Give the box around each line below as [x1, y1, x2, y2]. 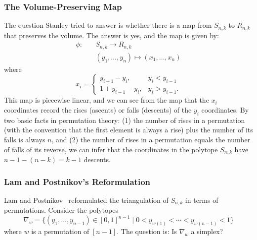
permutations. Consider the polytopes [4, 205, 118, 215]
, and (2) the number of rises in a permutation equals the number [51, 134, 251, 144]
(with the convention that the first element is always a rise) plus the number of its [4, 124, 253, 135]
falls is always [4, 134, 45, 144]
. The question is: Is [117, 226, 177, 237]
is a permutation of [31, 226, 89, 237]
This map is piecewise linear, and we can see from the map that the [4, 95, 209, 105]
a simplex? [191, 226, 223, 237]
